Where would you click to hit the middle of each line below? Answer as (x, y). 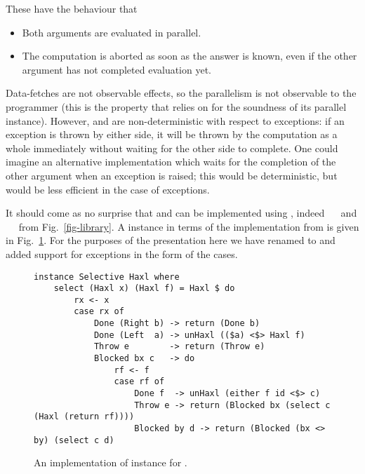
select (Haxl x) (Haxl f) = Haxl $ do (144, 289)
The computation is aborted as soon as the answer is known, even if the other (190, 56)
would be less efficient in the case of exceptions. (108, 189)
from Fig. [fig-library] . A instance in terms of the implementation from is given (189, 226)
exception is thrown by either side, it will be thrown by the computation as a (172, 134)
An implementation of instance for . (111, 462)
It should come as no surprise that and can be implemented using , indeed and (181, 213)
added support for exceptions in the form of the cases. (122, 253)
